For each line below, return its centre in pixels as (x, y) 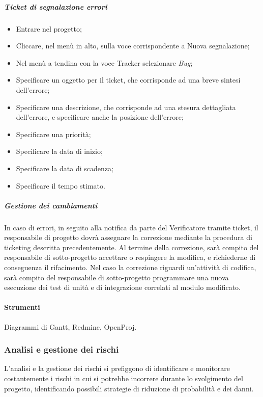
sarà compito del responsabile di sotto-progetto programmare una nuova (116, 277)
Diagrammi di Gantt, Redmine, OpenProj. (70, 326)
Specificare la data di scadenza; (65, 168)
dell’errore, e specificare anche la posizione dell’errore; (100, 117)
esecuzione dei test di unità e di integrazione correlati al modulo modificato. (122, 287)
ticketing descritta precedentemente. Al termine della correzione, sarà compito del (131, 247)
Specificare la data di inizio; (59, 151)
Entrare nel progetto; (49, 28)
